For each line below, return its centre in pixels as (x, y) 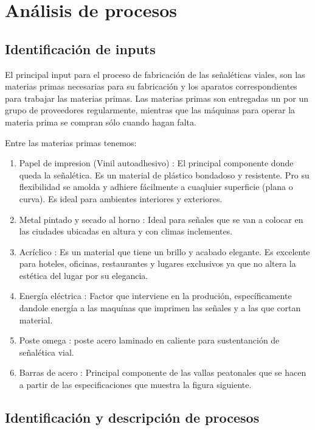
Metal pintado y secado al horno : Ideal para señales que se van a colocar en (161, 219)
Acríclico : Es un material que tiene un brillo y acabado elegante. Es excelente (164, 251)
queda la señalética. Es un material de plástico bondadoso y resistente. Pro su (164, 174)
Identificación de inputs (80, 48)
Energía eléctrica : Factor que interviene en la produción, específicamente (155, 296)
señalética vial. (47, 352)
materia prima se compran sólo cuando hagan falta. (101, 122)
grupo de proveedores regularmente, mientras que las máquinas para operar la (150, 110)
